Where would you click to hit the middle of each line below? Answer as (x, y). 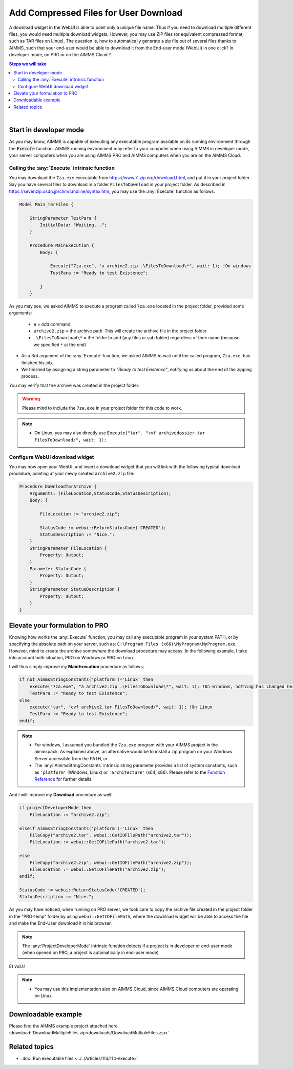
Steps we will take (28, 64)
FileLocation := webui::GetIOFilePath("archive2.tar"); (98, 842)
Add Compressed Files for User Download (96, 13)
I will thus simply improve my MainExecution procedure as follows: (76, 667)
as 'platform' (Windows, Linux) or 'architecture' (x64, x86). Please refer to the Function (130, 772)
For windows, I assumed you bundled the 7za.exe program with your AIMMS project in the (126, 745)
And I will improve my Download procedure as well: (61, 795)
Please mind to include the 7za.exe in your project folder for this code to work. (102, 408)
